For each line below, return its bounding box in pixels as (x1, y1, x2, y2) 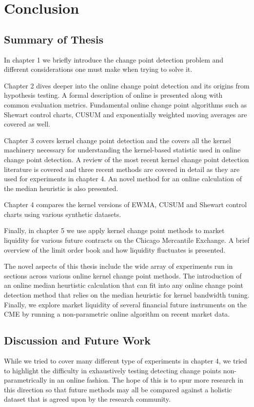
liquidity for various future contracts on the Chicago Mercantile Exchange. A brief (4, 235, 250, 245)
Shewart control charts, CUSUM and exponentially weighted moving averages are (4, 109, 247, 119)
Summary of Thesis (4, 31, 104, 46)
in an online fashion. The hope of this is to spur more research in (49, 375, 244, 385)
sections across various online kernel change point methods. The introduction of (4, 270, 242, 280)
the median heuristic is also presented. (4, 183, 118, 193)
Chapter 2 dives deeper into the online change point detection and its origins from (4, 80, 250, 90)
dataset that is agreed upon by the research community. (4, 394, 171, 404)
